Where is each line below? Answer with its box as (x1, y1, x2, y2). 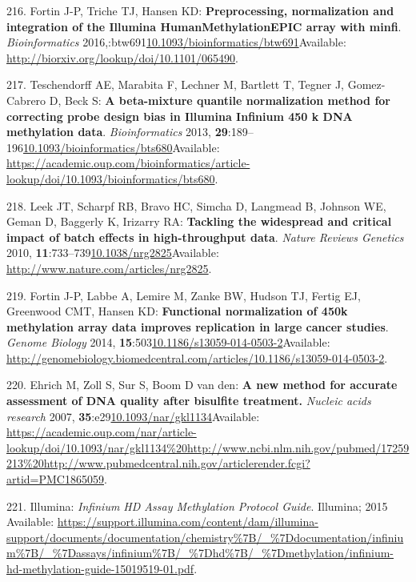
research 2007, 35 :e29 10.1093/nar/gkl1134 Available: (6, 407, 260, 424)
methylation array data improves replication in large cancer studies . (6, 318, 389, 335)
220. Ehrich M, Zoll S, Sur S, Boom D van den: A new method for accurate (6, 376, 398, 393)
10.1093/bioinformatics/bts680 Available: (23, 138, 220, 155)
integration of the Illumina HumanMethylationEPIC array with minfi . (6, 18, 402, 34)
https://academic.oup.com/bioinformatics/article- (6, 155, 250, 171)
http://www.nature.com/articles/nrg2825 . (6, 259, 212, 276)
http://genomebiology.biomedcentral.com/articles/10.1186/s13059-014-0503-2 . (6, 349, 388, 366)
